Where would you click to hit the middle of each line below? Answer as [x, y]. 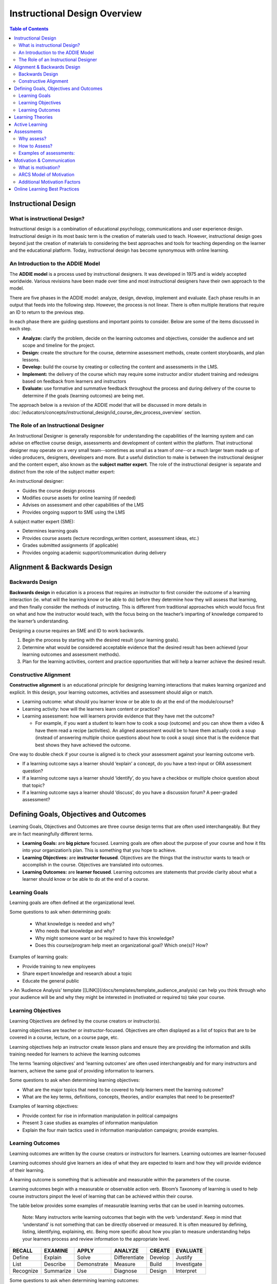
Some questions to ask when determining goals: [60, 912]
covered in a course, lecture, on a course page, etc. [64, 1037]
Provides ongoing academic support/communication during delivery [94, 553]
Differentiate [129, 1257]
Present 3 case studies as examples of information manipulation [90, 1123]
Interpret [186, 1271]
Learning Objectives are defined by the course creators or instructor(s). [85, 1021]
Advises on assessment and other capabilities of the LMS [83, 505]
